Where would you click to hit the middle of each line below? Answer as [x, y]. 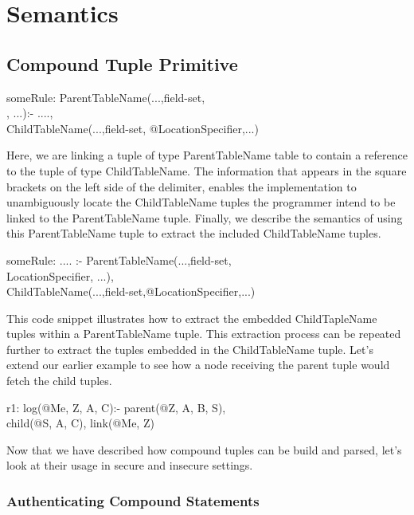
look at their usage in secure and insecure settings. [130, 465]
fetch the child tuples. [59, 381]
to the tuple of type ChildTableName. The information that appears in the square [207, 170]
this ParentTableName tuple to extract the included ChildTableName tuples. [194, 233]
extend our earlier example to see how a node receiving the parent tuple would [198, 365]
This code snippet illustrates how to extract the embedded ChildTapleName [192, 318]
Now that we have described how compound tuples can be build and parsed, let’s [204, 449]
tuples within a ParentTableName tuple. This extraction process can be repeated [204, 334]
